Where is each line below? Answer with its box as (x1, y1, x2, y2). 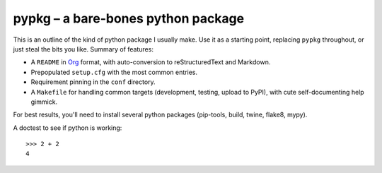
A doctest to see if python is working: (13, 124, 122, 132)
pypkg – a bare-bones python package (13, 11, 245, 26)
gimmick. (30, 97, 58, 106)
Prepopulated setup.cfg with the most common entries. (30, 68, 198, 76)
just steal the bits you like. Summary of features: (13, 44, 154, 53)
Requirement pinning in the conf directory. (30, 78, 156, 86)
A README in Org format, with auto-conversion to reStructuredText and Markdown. (30, 58, 271, 66)
